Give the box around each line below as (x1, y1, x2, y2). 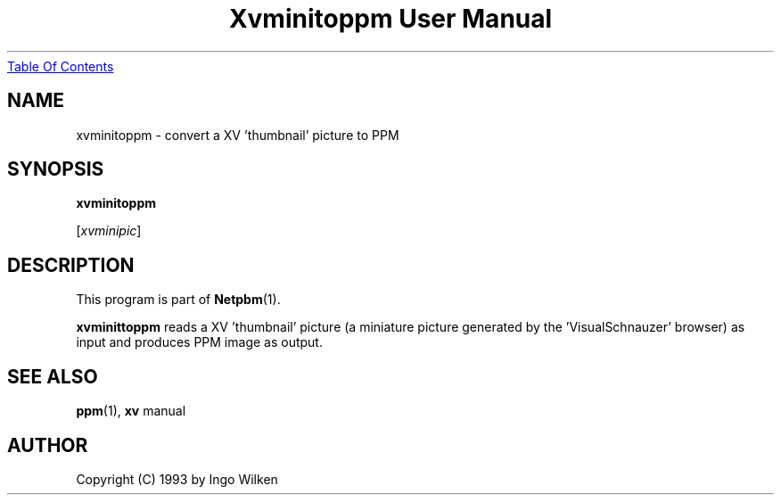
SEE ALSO (7, 365, 98, 388)
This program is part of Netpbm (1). (76, 292, 281, 308)
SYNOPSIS (7, 158, 104, 181)
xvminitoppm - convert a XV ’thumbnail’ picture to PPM (76, 127, 399, 143)
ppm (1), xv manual (76, 403, 186, 419)
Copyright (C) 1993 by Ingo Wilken (76, 471, 278, 487)
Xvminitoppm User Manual (228, 4, 553, 34)
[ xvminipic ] (76, 223, 142, 239)
